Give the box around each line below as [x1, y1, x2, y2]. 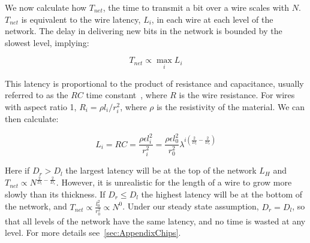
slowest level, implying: [5, 36, 89, 48]
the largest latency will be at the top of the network [65, 164, 257, 177]
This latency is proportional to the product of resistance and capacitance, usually [5, 77, 304, 89]
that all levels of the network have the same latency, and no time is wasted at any [5, 214, 306, 227]
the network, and [5, 200, 67, 212]
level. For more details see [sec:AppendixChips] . [5, 226, 181, 239]
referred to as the [5, 89, 68, 101]
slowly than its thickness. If [5, 187, 106, 200]
